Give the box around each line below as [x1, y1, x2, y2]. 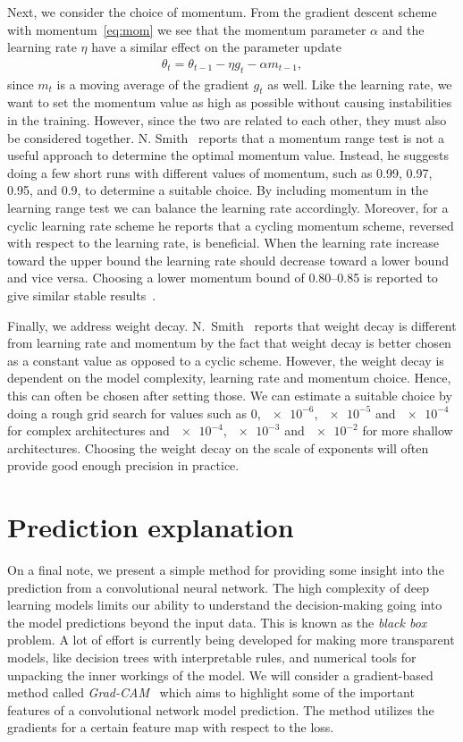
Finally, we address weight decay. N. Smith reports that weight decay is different [7, 316, 457, 334]
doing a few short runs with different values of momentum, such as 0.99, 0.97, [7, 163, 433, 181]
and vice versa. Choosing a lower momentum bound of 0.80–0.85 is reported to [7, 268, 438, 287]
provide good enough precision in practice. [7, 456, 240, 475]
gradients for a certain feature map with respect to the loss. [7, 718, 334, 737]
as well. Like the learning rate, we [267, 74, 452, 93]
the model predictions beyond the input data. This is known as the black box [7, 612, 427, 631]
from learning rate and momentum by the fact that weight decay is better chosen [7, 333, 451, 352]
